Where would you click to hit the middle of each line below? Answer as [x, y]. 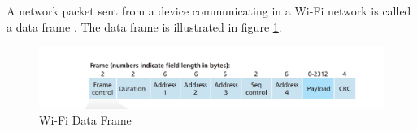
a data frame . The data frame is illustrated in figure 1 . [144, 26]
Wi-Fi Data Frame [85, 120]
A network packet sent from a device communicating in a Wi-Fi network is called [209, 11]
